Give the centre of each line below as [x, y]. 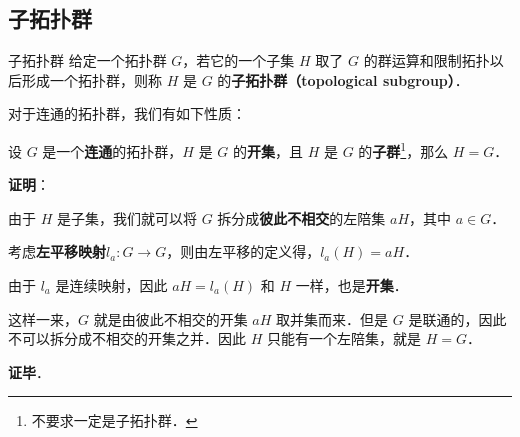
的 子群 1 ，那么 [403, 149]
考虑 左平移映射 [57, 251]
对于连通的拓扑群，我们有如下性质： [127, 113]
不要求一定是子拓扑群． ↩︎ [114, 420]
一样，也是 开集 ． [351, 285]
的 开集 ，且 [268, 150]
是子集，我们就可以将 [126, 217]
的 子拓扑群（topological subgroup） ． [343, 79]
